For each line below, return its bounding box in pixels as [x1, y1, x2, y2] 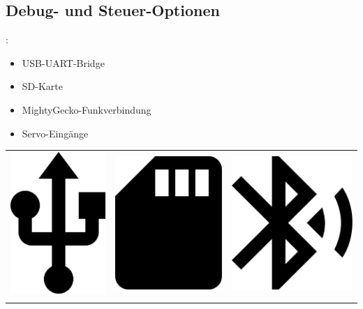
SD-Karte [22, 79, 63, 93]
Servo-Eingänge [22, 126, 89, 140]
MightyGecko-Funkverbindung [22, 102, 151, 116]
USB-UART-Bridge [22, 55, 105, 70]
